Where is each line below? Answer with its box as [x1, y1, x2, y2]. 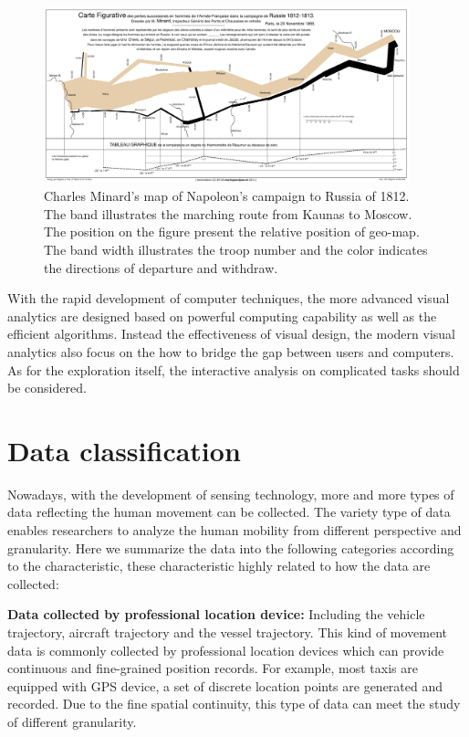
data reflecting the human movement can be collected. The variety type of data [7, 502, 451, 521]
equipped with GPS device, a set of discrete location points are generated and [7, 676, 443, 695]
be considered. [7, 378, 87, 397]
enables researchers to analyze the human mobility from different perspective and [7, 521, 462, 540]
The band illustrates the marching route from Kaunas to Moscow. [44, 204, 412, 223]
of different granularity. [7, 711, 137, 731]
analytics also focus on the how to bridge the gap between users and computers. [7, 342, 454, 361]
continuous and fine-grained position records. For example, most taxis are [7, 658, 418, 678]
